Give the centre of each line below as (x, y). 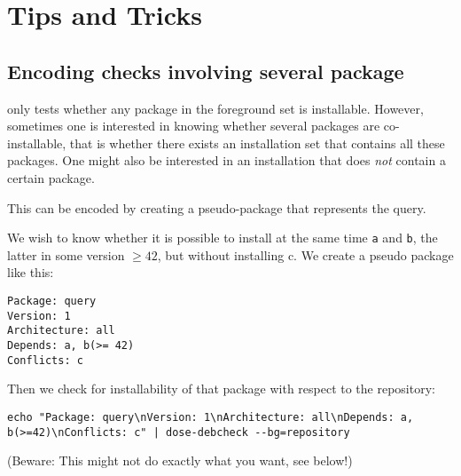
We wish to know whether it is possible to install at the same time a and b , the (223, 238)
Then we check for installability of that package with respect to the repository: (221, 389)
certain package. (51, 177)
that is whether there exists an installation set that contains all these (257, 143)
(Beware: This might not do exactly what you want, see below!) (180, 460)
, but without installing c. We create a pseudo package (305, 254)
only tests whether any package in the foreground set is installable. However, (215, 108)
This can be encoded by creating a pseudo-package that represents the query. (217, 207)
